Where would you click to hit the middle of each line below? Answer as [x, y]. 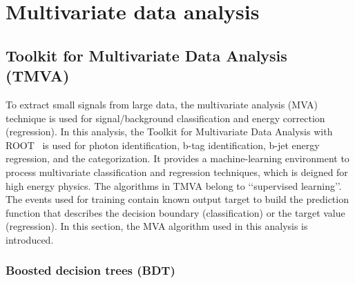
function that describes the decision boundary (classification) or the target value [175, 212]
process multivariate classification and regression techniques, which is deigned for [177, 172]
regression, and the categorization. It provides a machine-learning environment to [177, 158]
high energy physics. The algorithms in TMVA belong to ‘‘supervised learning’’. [174, 185]
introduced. [30, 239]
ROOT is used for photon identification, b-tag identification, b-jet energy [163, 145]
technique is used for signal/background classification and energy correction [165, 118]
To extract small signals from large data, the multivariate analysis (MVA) [162, 104]
